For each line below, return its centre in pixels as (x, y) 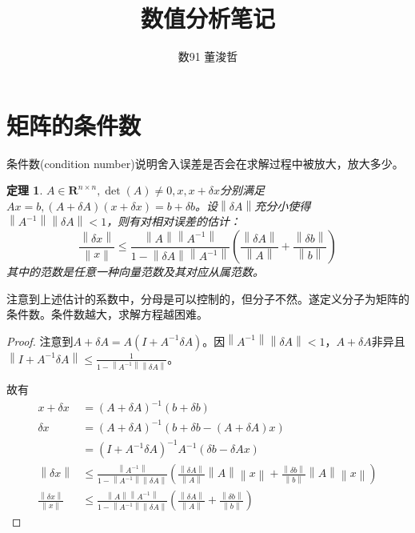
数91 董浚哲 (208, 56)
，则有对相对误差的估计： (174, 221)
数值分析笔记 (207, 18)
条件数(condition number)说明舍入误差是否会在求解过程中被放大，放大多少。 (205, 163)
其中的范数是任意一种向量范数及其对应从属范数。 (135, 272)
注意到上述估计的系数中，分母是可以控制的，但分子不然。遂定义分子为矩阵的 (208, 298)
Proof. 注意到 (40, 341)
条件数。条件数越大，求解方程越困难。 (107, 314)
